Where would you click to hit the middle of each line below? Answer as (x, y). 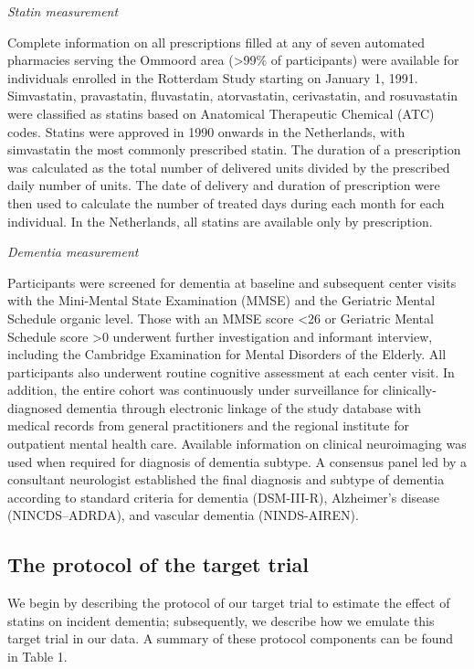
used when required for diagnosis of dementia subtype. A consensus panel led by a (237, 461)
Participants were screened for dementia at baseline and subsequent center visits (232, 282)
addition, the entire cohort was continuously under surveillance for (193, 390)
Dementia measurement (73, 252)
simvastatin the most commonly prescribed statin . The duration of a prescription (234, 149)
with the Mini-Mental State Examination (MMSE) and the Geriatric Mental (221, 300)
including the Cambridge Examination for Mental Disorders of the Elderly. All (227, 354)
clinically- (410, 390)
